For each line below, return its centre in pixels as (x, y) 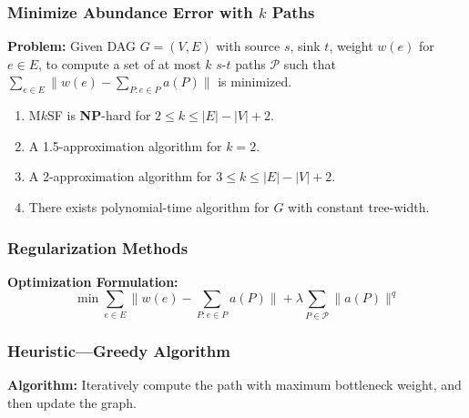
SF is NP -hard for (99, 115)
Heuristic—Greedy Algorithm (119, 350)
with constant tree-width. (359, 206)
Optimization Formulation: (93, 281)
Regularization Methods (98, 247)
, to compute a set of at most (119, 63)
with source (248, 46)
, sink (305, 46)
